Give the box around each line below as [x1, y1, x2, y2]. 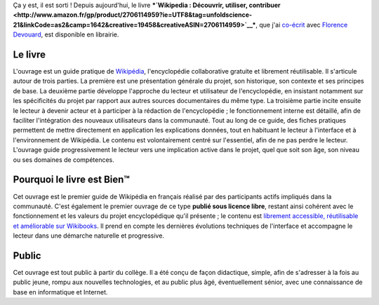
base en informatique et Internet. [13, 287, 108, 296]
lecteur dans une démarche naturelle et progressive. [13, 231, 165, 240]
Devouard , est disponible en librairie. [13, 30, 119, 39]
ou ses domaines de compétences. [13, 155, 115, 164]
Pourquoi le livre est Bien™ [13, 174, 130, 186]
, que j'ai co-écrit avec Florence [255, 20, 348, 29]
